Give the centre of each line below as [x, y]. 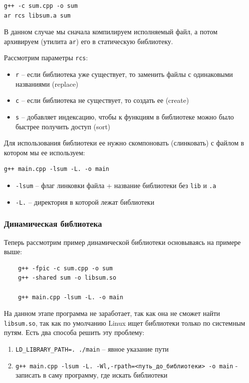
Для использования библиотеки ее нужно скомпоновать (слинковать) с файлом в [124, 143]
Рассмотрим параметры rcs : [46, 58]
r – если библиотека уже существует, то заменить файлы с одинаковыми [124, 74]
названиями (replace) [47, 84]
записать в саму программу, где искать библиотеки [91, 375]
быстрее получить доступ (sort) [63, 126]
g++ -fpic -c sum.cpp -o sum [65, 268]
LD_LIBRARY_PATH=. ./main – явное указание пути [92, 348]
